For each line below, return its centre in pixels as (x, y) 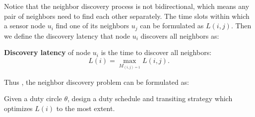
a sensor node (25, 26)
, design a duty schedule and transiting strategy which (150, 98)
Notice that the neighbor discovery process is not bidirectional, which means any (127, 6)
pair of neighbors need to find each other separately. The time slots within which (127, 16)
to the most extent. (86, 108)
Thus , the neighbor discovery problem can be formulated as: (96, 82)
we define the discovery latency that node (67, 35)
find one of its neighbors (93, 26)
